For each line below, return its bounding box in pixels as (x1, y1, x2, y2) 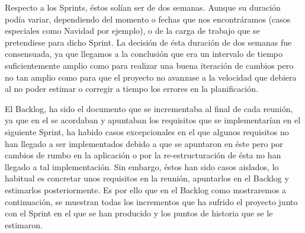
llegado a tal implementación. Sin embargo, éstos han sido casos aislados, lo (5, 160, 279, 173)
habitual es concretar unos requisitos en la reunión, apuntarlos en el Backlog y (5, 172, 289, 184)
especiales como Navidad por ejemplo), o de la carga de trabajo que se (5, 24, 260, 37)
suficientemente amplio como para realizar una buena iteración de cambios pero (5, 59, 294, 71)
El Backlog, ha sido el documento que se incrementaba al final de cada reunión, (5, 102, 293, 114)
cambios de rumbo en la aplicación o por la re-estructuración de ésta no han (5, 149, 281, 161)
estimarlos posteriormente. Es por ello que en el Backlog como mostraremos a (5, 183, 287, 196)
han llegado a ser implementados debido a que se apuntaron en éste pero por (5, 137, 283, 149)
